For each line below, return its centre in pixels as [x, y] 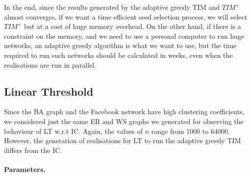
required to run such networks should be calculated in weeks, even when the [118, 55]
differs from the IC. [33, 150]
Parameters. [25, 169]
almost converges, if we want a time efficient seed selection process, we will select [126, 16]
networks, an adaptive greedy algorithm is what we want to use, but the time [120, 45]
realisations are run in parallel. [50, 64]
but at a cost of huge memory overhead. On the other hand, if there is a [133, 26]
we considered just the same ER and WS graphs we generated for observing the [124, 121]
